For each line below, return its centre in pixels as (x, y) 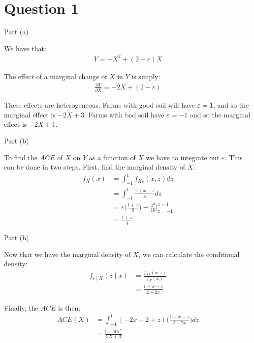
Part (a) (16, 32)
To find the (21, 157)
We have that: (25, 48)
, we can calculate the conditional (189, 254)
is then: (69, 307)
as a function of (112, 157)
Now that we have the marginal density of (67, 254)
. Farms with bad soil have (124, 114)
